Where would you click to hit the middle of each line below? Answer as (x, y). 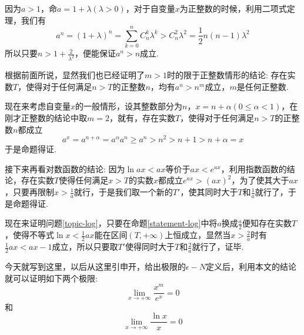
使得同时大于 (150, 247)
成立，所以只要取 (85, 247)
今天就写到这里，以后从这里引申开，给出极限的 (95, 266)
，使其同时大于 (209, 192)
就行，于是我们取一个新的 (123, 192)
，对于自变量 (150, 8)
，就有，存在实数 (142, 117)
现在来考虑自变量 (38, 106)
